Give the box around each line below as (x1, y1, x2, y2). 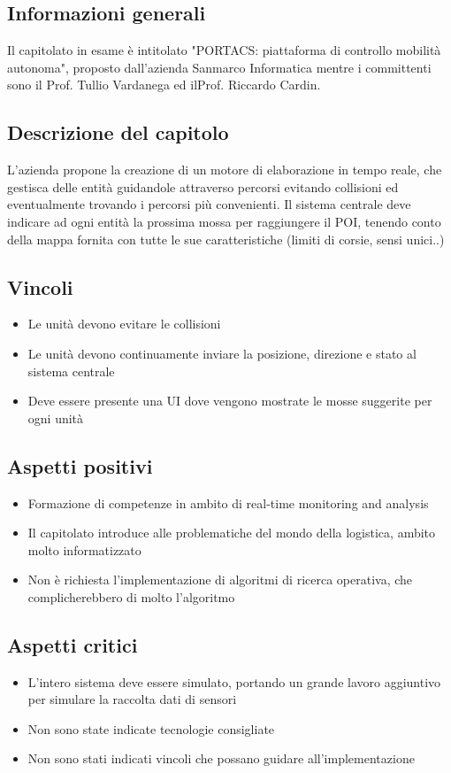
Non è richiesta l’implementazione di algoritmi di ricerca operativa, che (27, 570, 413, 589)
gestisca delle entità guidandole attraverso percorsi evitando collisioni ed (7, 177, 399, 196)
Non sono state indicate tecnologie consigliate (27, 719, 275, 738)
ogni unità (27, 408, 84, 427)
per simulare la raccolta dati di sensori (27, 690, 237, 708)
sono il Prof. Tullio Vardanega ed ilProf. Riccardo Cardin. (7, 75, 321, 94)
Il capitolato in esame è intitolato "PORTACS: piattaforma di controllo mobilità (7, 41, 441, 59)
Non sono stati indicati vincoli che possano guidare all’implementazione (27, 749, 415, 768)
